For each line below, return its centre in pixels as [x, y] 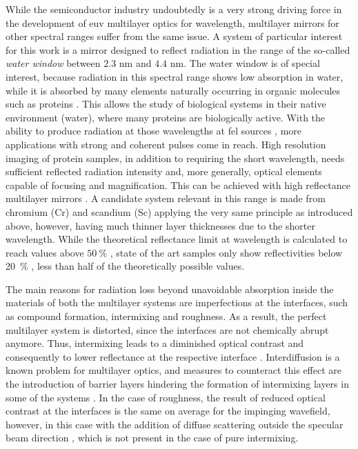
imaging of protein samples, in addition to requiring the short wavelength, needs [175, 158]
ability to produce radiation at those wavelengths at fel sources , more [154, 131]
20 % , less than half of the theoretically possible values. [125, 266]
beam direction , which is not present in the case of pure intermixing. [152, 438]
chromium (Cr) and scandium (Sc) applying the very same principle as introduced [179, 211]
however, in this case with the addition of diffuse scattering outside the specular [175, 424]
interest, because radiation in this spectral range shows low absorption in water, [175, 76]
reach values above [45, 252]
